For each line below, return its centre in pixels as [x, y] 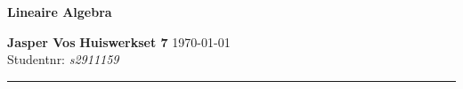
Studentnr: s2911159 [63, 59]
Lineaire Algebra [60, 12]
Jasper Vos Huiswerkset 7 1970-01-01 [119, 41]
